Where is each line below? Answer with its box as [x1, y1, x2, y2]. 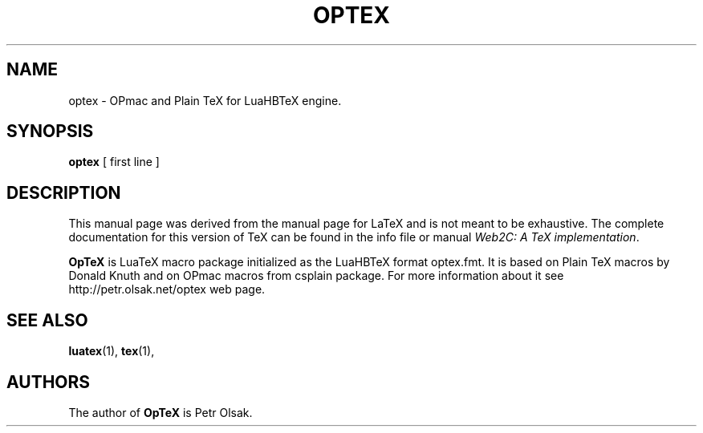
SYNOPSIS [6, 121, 94, 142]
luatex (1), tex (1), [68, 344, 155, 358]
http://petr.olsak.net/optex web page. [68, 282, 266, 297]
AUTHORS [6, 371, 91, 392]
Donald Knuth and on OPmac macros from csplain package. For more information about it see [68, 269, 564, 283]
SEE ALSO [6, 310, 88, 330]
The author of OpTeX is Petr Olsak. [68, 405, 253, 419]
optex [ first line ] [68, 155, 160, 169]
